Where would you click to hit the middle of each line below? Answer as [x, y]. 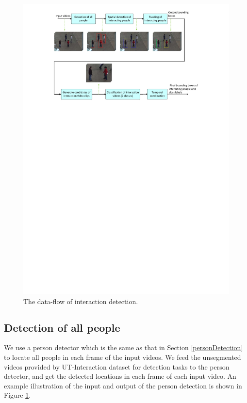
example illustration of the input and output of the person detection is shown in [123, 385]
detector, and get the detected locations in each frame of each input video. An [120, 376]
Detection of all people [62, 327]
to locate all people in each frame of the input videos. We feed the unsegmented [123, 357]
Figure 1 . [17, 395]
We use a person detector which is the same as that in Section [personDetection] [123, 347]
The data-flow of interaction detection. [81, 301]
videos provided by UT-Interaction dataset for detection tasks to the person [117, 366]
